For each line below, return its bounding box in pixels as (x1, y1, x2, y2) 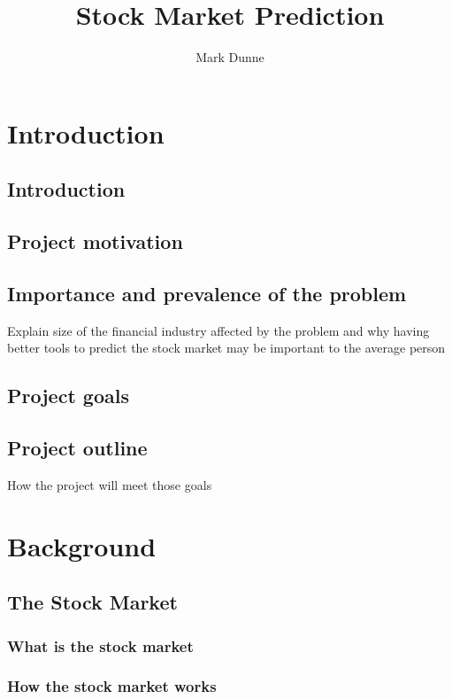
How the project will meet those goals (7, 475, 212, 493)
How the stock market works (7, 675, 217, 697)
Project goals (7, 382, 129, 409)
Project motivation (7, 228, 183, 255)
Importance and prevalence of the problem (7, 279, 407, 307)
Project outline (7, 434, 148, 462)
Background (7, 527, 157, 563)
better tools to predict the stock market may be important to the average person (7, 338, 446, 357)
